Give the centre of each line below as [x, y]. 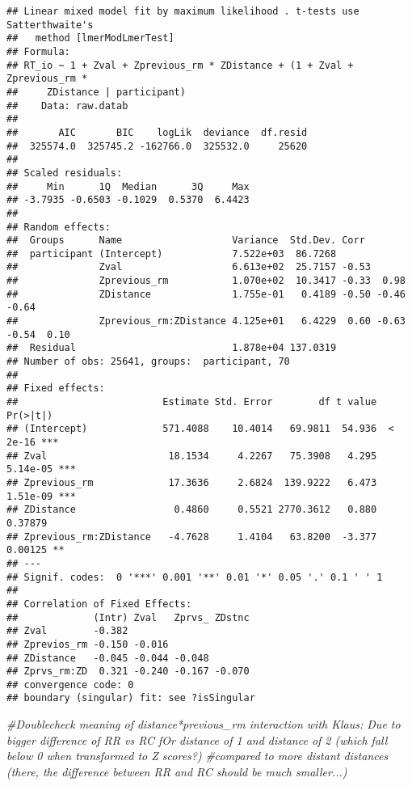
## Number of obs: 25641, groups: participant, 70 [148, 362]
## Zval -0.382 [67, 631]
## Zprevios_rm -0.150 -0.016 [88, 644]
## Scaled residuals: [65, 173]
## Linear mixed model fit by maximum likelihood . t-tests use [183, 11]
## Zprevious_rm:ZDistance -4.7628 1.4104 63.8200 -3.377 [192, 537]
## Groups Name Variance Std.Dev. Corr [186, 241]
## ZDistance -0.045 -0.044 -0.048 [108, 658]
